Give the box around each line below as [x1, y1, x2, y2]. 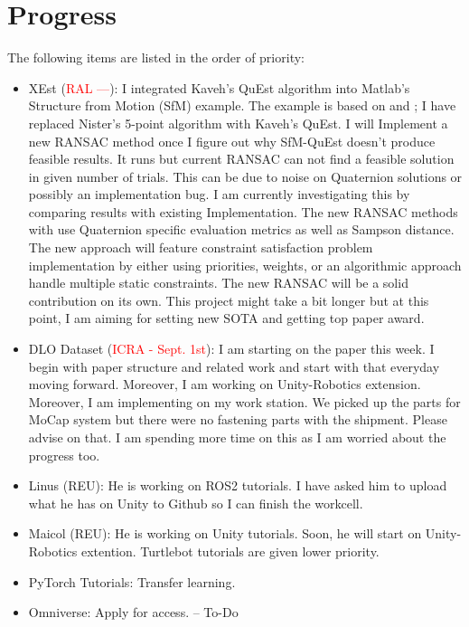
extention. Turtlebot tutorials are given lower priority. [81, 541, 380, 560]
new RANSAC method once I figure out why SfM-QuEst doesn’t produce [28, 131, 436, 150]
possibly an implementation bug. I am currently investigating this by [28, 185, 410, 204]
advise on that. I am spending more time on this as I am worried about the [28, 428, 446, 446]
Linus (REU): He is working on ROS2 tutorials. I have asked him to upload [28, 476, 447, 495]
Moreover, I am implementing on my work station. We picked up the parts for [28, 392, 461, 411]
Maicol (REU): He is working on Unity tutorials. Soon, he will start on [28, 524, 422, 543]
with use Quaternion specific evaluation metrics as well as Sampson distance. [28, 220, 455, 239]
